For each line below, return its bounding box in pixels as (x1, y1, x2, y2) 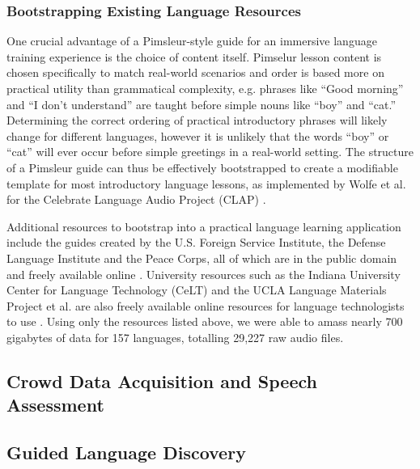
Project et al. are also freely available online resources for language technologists (6, 297, 405, 314)
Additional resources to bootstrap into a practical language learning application (6, 218, 401, 234)
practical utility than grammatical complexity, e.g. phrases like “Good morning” (6, 80, 404, 96)
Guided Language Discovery (6, 440, 246, 465)
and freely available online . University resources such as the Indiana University (6, 265, 401, 282)
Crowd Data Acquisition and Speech (6, 368, 317, 393)
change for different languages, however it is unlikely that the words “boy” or (6, 127, 389, 144)
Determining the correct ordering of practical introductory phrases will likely (6, 112, 388, 129)
